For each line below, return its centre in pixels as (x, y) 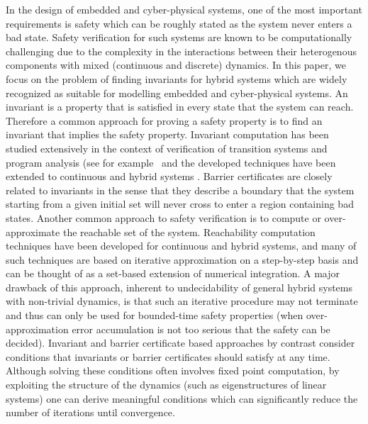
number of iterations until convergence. (90, 412)
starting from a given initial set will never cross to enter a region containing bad (180, 204)
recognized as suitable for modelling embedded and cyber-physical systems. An (177, 93)
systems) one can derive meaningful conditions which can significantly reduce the (182, 398)
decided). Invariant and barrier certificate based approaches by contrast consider (180, 343)
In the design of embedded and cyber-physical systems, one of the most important (184, 9)
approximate (33, 231)
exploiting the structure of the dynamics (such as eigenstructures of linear (166, 385)
